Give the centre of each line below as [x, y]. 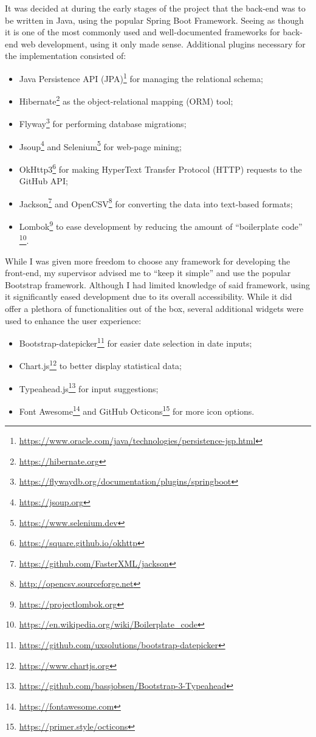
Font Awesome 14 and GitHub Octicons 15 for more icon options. [137, 410]
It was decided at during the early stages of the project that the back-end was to [155, 8]
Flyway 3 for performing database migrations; [103, 123]
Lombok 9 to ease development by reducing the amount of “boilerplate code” [161, 225]
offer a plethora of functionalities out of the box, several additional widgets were [154, 308]
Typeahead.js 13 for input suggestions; [89, 387]
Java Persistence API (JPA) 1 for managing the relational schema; [141, 77]
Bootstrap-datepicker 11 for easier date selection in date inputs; [136, 342]
